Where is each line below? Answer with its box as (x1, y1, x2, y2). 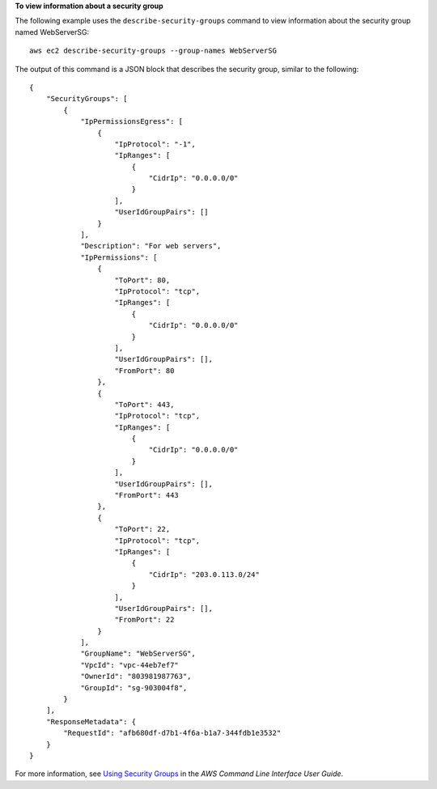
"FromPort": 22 (114, 615, 175, 625)
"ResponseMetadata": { (45, 717, 137, 726)
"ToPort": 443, (114, 400, 175, 409)
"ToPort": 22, (114, 524, 171, 534)
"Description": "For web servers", (80, 241, 222, 251)
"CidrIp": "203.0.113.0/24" (148, 570, 261, 579)
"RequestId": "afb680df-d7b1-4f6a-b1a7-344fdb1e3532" (63, 728, 282, 738)
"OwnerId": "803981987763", (80, 672, 192, 681)
